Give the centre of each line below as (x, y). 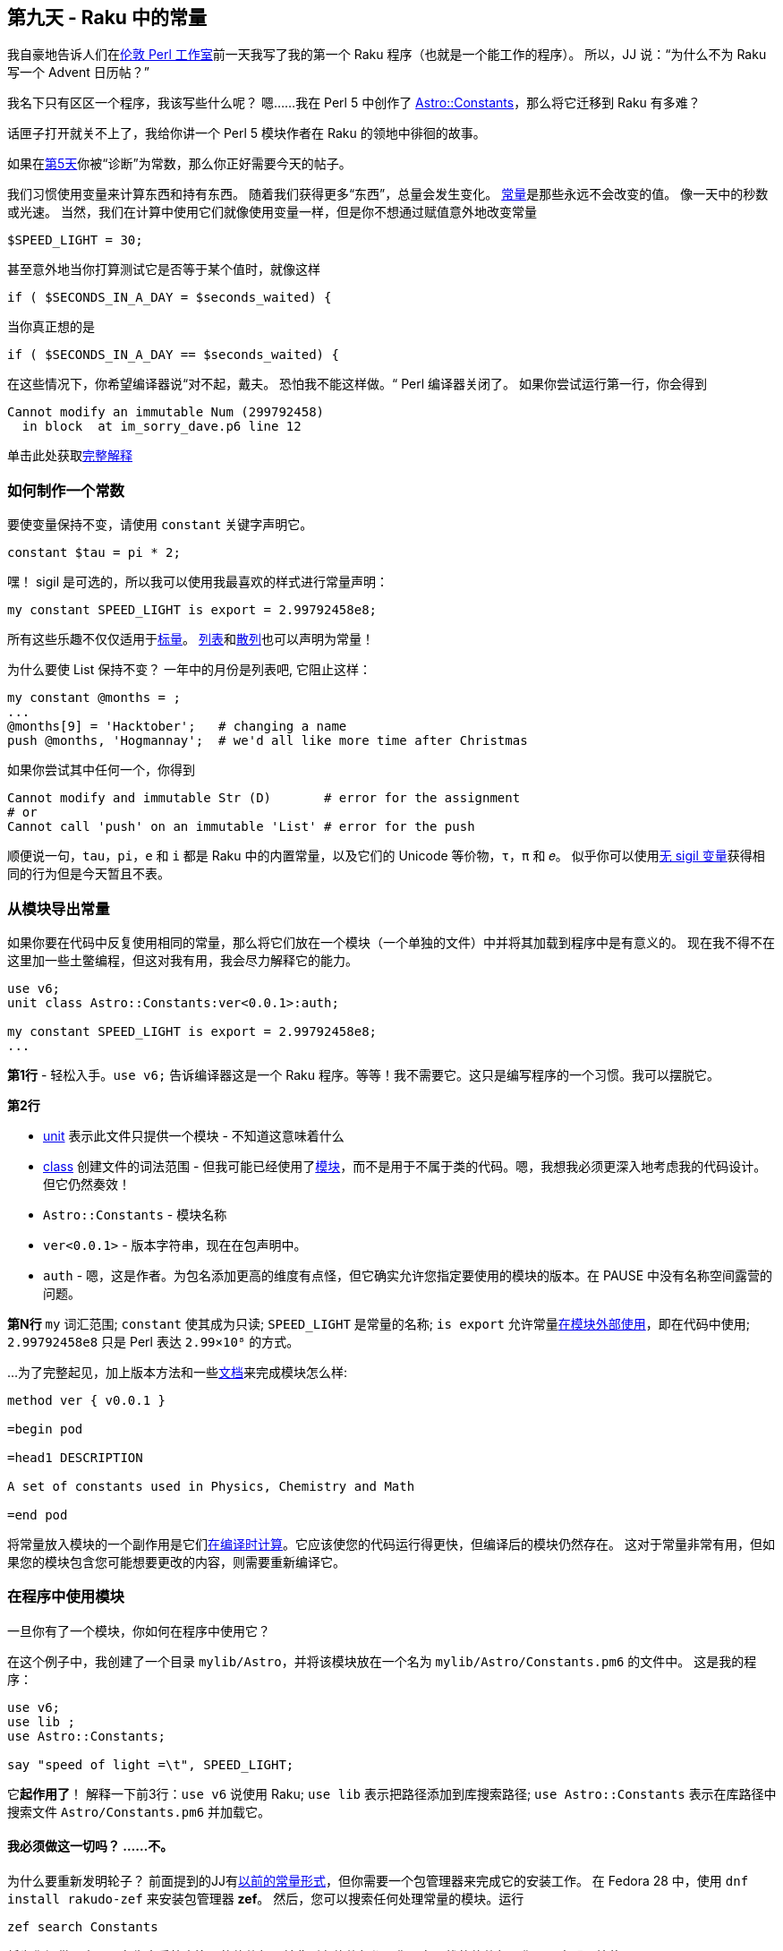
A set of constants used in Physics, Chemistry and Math (211, 1486)
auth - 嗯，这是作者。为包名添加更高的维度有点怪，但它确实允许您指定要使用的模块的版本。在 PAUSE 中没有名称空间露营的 (408, 1275)
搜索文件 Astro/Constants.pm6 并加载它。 (139, 1811)
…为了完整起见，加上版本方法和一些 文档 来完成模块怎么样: (178, 1372)
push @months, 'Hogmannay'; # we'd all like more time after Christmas (268, 741)
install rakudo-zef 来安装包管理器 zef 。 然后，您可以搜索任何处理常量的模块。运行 (266, 1898)
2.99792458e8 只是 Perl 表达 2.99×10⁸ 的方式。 (153, 1341)
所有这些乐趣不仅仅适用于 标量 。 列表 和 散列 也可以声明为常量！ (191, 639)
